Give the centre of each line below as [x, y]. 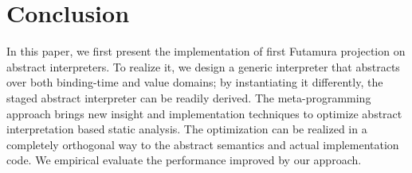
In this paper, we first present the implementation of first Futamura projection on [206, 51]
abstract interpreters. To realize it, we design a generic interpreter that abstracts [203, 66]
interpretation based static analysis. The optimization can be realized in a [187, 129]
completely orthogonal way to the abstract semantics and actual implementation [203, 144]
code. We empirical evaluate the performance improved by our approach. [184, 160]
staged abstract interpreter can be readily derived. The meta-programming [189, 97]
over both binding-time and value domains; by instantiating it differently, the [195, 82]
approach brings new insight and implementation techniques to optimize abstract [204, 113]
